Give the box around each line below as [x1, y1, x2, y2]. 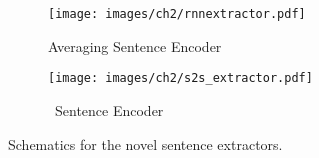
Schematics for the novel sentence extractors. [8, 133, 283, 154]
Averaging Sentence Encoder [48, 35, 222, 56]
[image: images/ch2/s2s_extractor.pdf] [48, 71, 313, 86]
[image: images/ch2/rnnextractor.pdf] [48, 7, 306, 21]
